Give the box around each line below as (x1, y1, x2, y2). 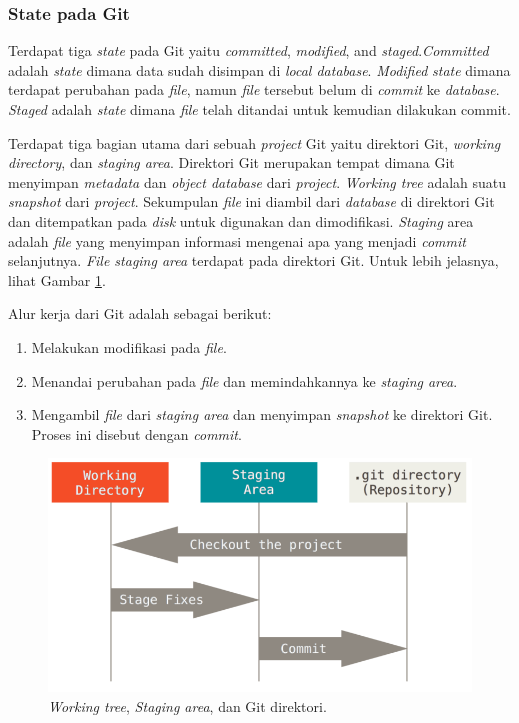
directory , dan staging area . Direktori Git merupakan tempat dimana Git (8, 152, 455, 173)
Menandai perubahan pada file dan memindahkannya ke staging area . (31, 370, 458, 391)
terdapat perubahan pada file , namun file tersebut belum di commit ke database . (8, 79, 500, 100)
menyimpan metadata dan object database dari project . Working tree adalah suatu (8, 171, 507, 192)
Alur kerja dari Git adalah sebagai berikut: (8, 303, 272, 324)
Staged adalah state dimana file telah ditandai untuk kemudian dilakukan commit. (8, 99, 511, 119)
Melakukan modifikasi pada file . (31, 336, 227, 357)
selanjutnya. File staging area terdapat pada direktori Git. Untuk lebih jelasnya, (8, 250, 499, 271)
